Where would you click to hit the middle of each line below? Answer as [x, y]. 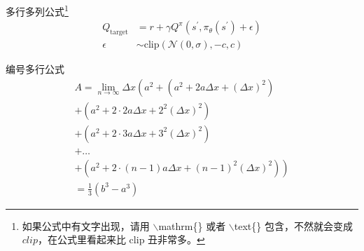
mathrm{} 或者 [192, 225]
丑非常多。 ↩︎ [176, 239]
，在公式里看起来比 [82, 239]
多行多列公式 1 [37, 10]
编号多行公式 [35, 69]
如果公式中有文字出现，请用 [86, 225]
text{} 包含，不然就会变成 [293, 225]
